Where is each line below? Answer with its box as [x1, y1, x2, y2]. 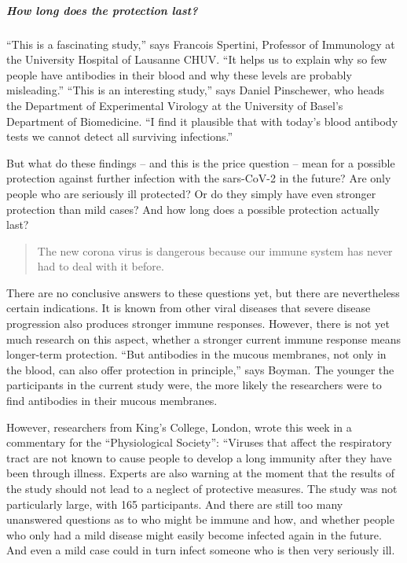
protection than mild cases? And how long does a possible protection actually [6, 201, 379, 217]
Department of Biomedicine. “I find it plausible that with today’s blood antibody [6, 112, 398, 129]
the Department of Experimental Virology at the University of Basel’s [6, 97, 343, 113]
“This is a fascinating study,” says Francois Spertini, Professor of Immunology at [6, 35, 395, 52]
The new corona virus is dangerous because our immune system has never [37, 242, 393, 259]
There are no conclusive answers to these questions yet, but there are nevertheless [6, 284, 400, 300]
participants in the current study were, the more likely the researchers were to [6, 377, 382, 393]
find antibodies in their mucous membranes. [6, 392, 218, 409]
